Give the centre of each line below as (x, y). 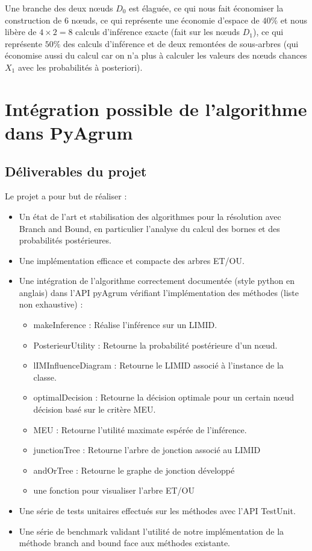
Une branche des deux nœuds (59, 8)
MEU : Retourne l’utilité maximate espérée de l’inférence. (140, 429)
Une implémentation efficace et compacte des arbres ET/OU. (132, 260)
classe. (45, 377)
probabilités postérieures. (65, 240)
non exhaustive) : (51, 304)
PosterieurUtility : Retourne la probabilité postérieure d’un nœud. (155, 345)
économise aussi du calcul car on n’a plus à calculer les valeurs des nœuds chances (156, 55)
